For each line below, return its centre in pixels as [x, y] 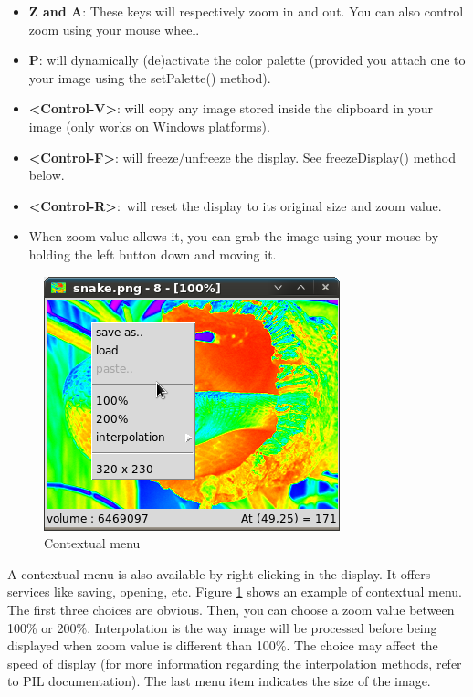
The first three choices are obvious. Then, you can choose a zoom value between [231, 609]
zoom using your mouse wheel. [114, 29]
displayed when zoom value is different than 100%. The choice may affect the [223, 645]
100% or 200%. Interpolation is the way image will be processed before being [222, 627]
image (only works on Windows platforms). [149, 126]
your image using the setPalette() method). [150, 77]
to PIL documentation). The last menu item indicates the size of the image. [219, 681]
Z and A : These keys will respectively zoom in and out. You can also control [246, 11]
